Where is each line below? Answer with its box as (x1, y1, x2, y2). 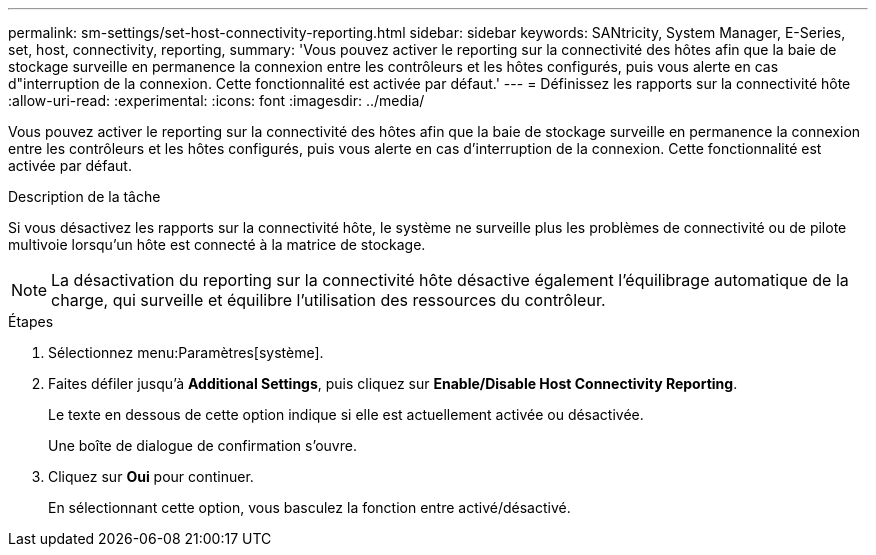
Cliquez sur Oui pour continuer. (48, 468, 254, 485)
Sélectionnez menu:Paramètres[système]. (48, 344, 324, 361)
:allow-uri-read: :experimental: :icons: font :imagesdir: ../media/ (8, 92, 425, 109)
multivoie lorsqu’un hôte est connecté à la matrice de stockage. (8, 236, 426, 253)
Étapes (8, 313, 54, 330)
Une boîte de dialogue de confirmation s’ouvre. (48, 437, 357, 454)
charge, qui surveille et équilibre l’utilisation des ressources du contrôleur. (51, 290, 606, 310)
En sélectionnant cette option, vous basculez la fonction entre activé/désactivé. (48, 499, 571, 516)
